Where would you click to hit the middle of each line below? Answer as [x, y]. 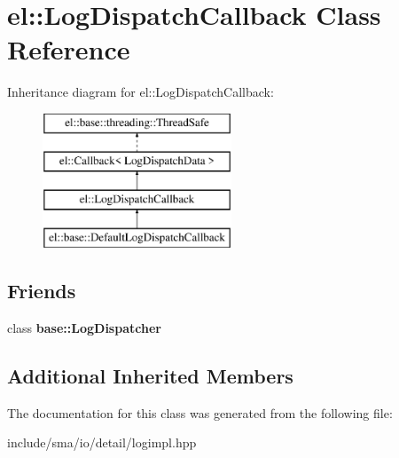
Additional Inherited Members [150, 375]
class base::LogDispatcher [84, 327]
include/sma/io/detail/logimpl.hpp [102, 442]
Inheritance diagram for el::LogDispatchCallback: [141, 92]
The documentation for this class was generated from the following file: [200, 412]
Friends [42, 291]
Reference [69, 49]
